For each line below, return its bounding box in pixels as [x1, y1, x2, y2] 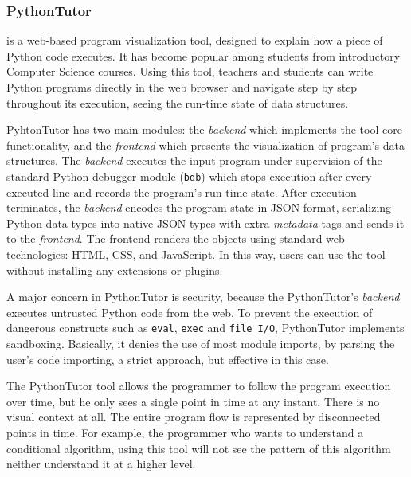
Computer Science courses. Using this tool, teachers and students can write [6, 63, 374, 80]
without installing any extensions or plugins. [6, 261, 223, 278]
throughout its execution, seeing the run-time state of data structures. [6, 94, 349, 111]
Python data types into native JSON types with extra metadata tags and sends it [6, 214, 405, 231]
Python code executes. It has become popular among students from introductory [6, 47, 401, 64]
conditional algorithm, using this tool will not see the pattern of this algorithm [6, 440, 391, 456]
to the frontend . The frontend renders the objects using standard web [6, 230, 345, 247]
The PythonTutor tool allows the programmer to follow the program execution [6, 377, 391, 394]
